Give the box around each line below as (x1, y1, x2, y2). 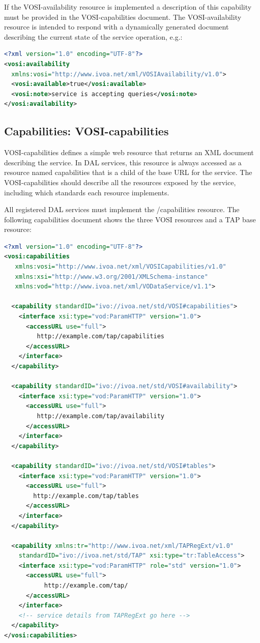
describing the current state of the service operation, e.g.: (4, 31, 183, 42)
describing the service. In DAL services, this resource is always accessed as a (4, 157, 242, 167)
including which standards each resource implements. (4, 187, 169, 197)
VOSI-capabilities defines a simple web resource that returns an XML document (4, 147, 254, 158)
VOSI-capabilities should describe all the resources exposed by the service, (4, 177, 236, 187)
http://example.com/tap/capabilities (37, 333, 164, 340)
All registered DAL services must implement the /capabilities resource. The (4, 204, 240, 215)
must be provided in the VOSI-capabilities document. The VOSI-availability (4, 11, 242, 22)
